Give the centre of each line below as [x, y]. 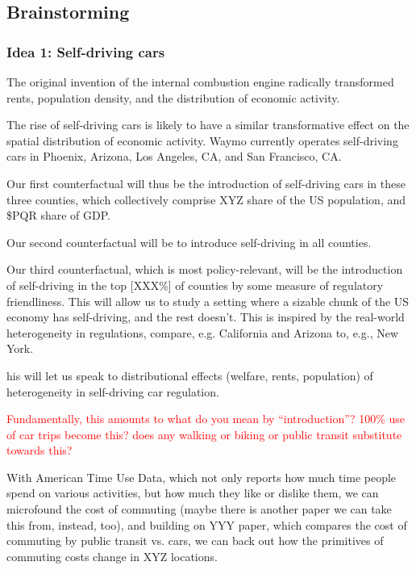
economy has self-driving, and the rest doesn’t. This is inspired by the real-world [206, 317]
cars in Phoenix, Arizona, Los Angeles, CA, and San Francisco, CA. [174, 156]
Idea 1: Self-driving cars [86, 51]
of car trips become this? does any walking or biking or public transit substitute [204, 434]
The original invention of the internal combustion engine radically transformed [200, 82]
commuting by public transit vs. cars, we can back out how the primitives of [195, 541]
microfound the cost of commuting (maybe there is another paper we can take [199, 509]
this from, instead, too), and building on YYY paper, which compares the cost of [207, 524]
